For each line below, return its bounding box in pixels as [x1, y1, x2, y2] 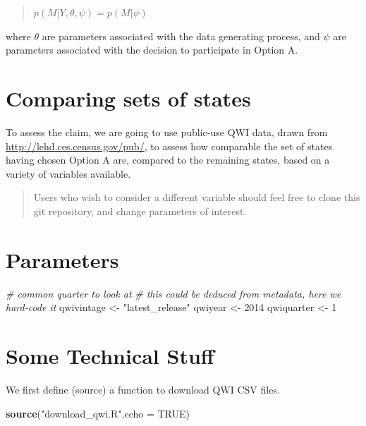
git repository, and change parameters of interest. [33, 203, 247, 218]
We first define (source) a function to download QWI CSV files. [6, 382, 280, 396]
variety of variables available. [6, 166, 131, 181]
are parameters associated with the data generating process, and [42, 28, 320, 43]
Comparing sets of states [6, 83, 251, 112]
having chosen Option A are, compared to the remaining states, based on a [6, 152, 330, 167]
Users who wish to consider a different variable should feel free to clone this [33, 190, 360, 205]
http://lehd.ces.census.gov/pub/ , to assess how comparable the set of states [6, 138, 333, 153]
